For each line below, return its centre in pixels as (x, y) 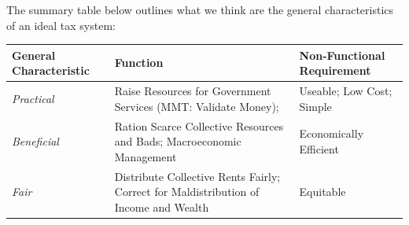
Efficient (319, 148)
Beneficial (35, 141)
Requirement (335, 70)
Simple (315, 106)
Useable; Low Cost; (346, 91)
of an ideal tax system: (61, 25)
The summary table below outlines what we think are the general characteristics (200, 9)
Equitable (322, 192)
